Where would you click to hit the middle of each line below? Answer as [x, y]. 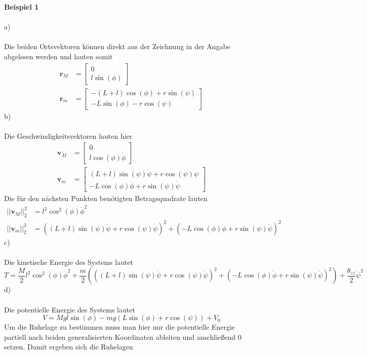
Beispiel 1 [22, 7]
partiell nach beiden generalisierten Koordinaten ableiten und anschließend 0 [123, 337]
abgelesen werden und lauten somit [58, 56]
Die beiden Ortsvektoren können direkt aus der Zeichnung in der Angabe [117, 46]
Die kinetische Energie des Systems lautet [69, 262]
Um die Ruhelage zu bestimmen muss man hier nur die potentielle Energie [120, 327]
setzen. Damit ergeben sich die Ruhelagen [69, 347]
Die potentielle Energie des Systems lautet [70, 309]
